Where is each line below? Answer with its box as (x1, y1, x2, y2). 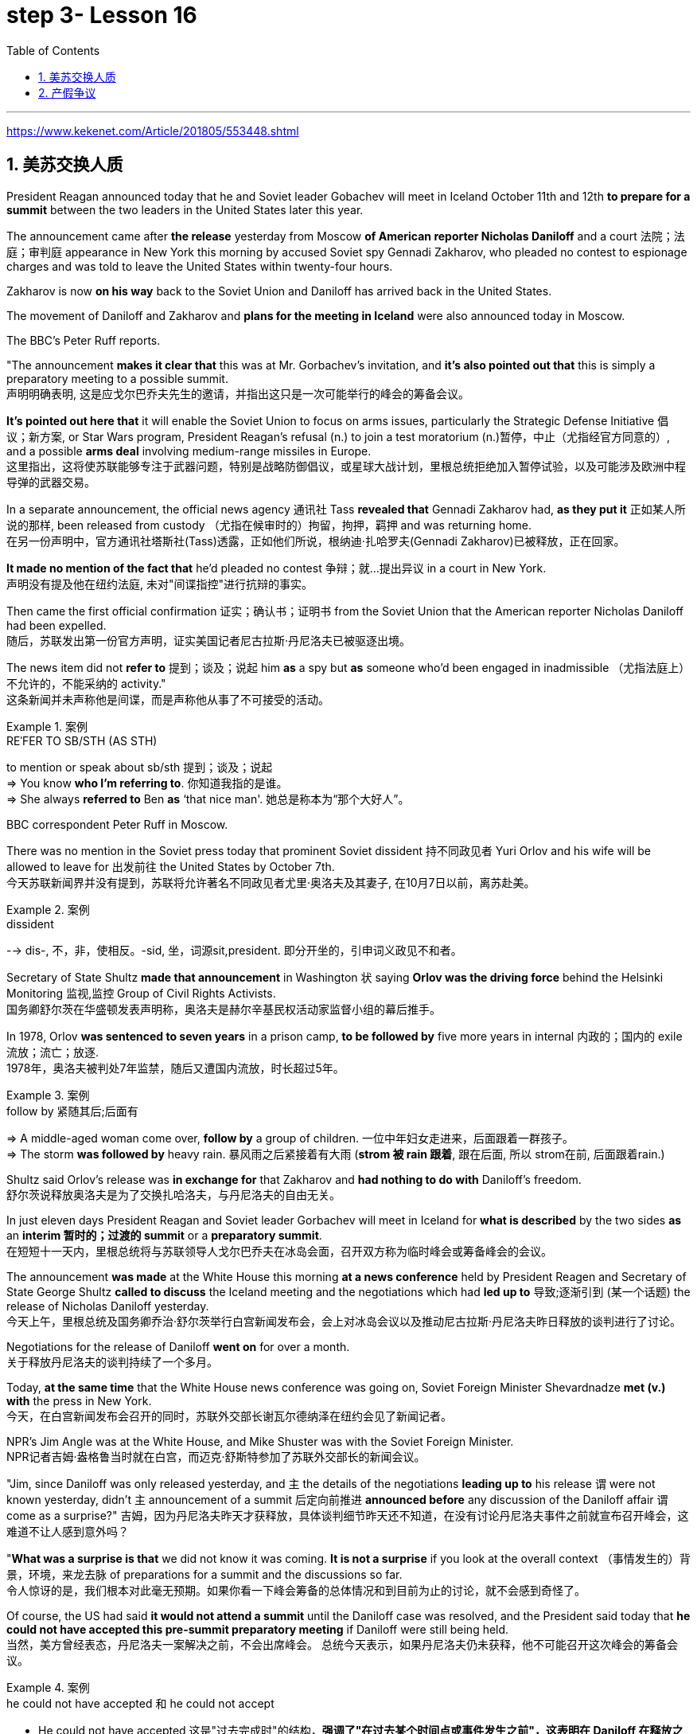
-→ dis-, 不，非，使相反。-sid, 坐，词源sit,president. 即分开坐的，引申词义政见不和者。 (6, 943, 462, 957)
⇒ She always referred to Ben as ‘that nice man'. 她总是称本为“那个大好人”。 (6, 791, 410, 806)
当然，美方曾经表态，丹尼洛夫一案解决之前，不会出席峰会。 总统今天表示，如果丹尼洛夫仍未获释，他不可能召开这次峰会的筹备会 (6, 1637, 678, 1651)
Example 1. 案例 (6, 719, 88, 733)
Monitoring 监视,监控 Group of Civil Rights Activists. (6, 986, 276, 1000)
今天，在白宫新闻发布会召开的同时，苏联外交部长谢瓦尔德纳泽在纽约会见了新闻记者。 (6, 1408, 452, 1423)
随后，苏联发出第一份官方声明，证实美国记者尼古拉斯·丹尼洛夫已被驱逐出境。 (6, 633, 411, 647)
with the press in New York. (6, 1393, 152, 1408)
